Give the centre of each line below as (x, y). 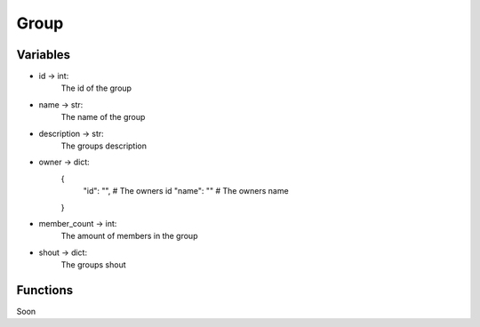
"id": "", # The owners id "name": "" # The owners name (186, 191)
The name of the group (103, 117)
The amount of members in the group (129, 236)
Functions (45, 290)
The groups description (104, 146)
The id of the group (96, 88)
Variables (44, 55)
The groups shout (93, 265)
